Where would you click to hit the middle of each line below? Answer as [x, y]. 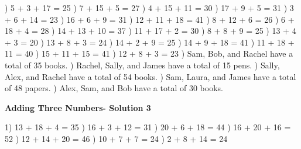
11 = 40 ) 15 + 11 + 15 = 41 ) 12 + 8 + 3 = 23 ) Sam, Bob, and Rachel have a [149, 53]
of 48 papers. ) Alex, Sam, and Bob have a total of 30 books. [114, 88]
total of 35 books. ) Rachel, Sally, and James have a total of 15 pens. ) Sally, [142, 65]
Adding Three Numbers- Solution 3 [78, 107]
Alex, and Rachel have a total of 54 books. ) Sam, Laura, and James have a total [150, 76]
